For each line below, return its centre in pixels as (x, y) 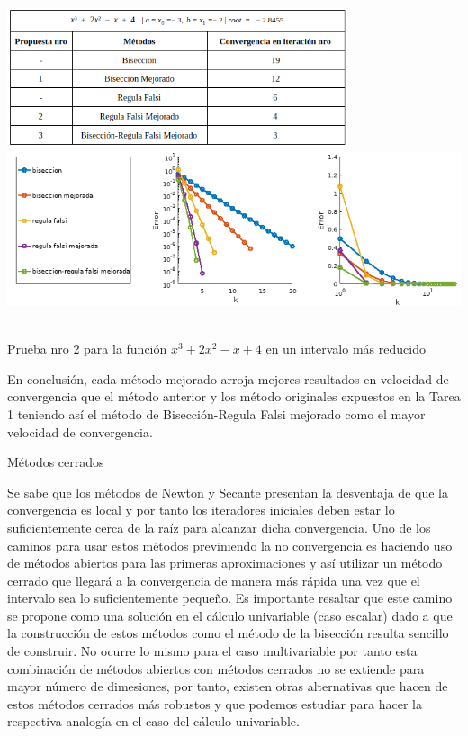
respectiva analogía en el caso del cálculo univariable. (153, 721)
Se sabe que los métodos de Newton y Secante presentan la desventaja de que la (228, 492)
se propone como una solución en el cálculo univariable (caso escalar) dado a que (230, 615)
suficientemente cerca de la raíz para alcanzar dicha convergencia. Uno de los (219, 527)
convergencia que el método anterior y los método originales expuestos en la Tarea (234, 396)
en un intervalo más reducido (346, 349)
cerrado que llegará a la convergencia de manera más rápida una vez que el (214, 580)
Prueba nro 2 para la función (87, 349)
